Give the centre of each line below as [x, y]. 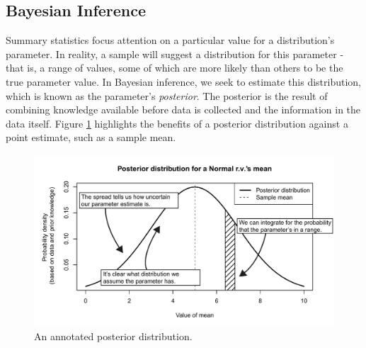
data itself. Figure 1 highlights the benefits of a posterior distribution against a [177, 123]
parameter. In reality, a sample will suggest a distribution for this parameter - [175, 54]
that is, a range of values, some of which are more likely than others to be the [175, 68]
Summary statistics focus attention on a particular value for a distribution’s [170, 40]
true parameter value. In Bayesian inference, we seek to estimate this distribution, [184, 81]
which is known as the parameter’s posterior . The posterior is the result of [167, 95]
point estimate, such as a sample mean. [91, 137]
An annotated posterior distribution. [113, 336]
